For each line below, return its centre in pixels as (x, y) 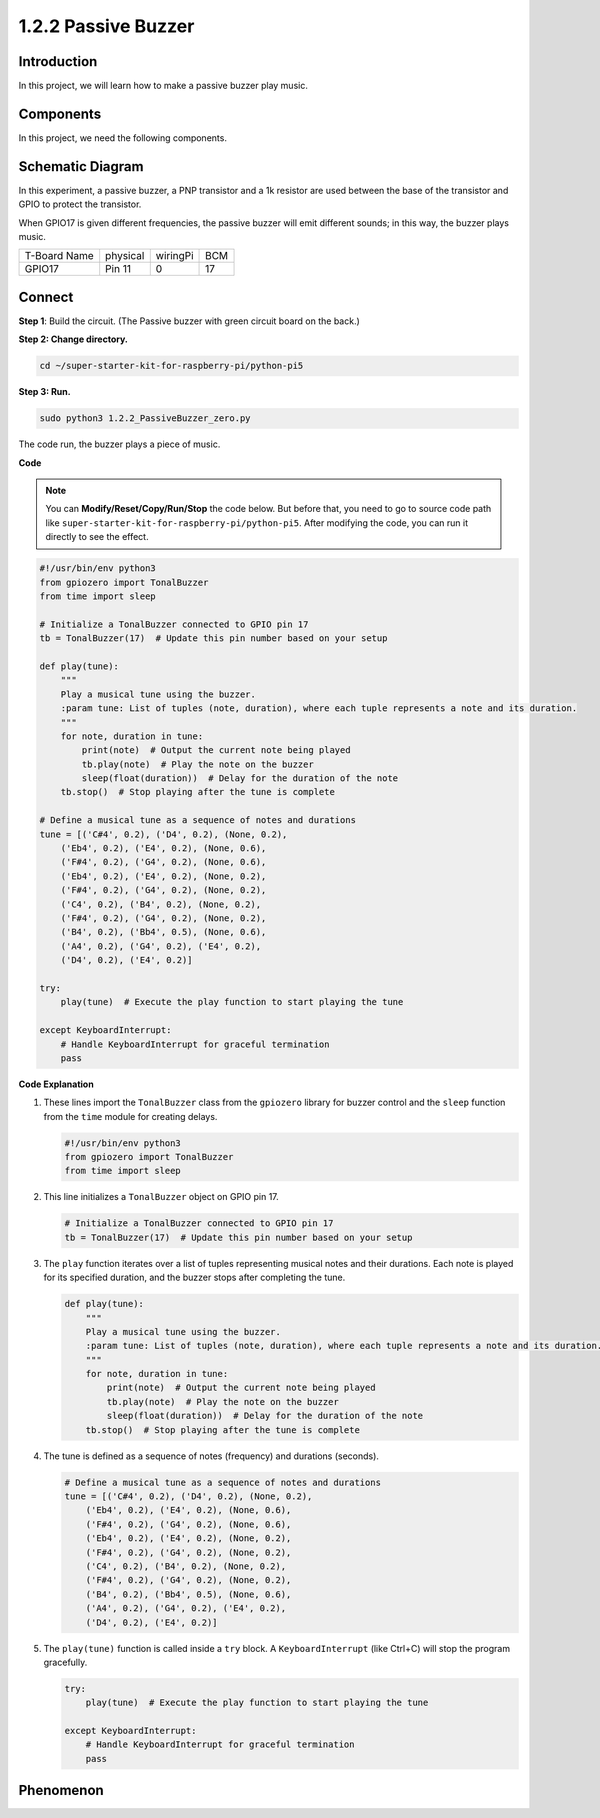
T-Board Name (59, 256)
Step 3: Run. (44, 392)
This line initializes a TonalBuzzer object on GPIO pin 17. (161, 1197)
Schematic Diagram (81, 166)
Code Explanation (56, 1084)
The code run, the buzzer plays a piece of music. (119, 444)
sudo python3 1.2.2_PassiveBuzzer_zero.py (145, 418)
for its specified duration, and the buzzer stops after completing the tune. (194, 1277)
